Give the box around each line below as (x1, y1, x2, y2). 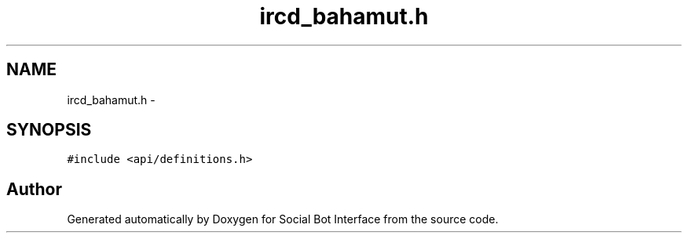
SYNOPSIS (6, 120, 92, 140)
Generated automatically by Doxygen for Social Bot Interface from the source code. (67, 212, 499, 226)
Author (6, 179, 62, 199)
